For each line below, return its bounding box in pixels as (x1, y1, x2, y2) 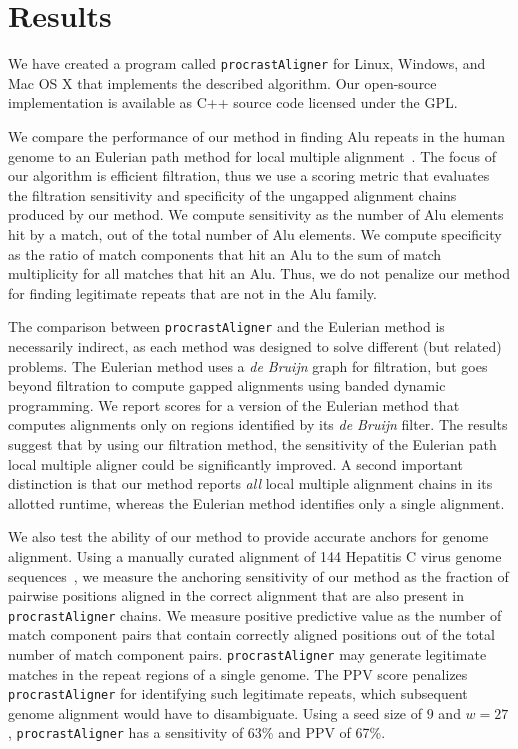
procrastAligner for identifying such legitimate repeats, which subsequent (8, 683, 468, 704)
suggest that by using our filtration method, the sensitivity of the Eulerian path (8, 433, 497, 454)
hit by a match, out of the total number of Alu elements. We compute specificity (8, 223, 502, 244)
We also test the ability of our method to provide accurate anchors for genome (8, 526, 489, 547)
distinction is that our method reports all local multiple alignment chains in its (8, 473, 493, 494)
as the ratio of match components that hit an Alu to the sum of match (8, 243, 442, 264)
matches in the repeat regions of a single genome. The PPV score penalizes (8, 663, 468, 684)
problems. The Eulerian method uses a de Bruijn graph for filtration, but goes (8, 355, 488, 376)
